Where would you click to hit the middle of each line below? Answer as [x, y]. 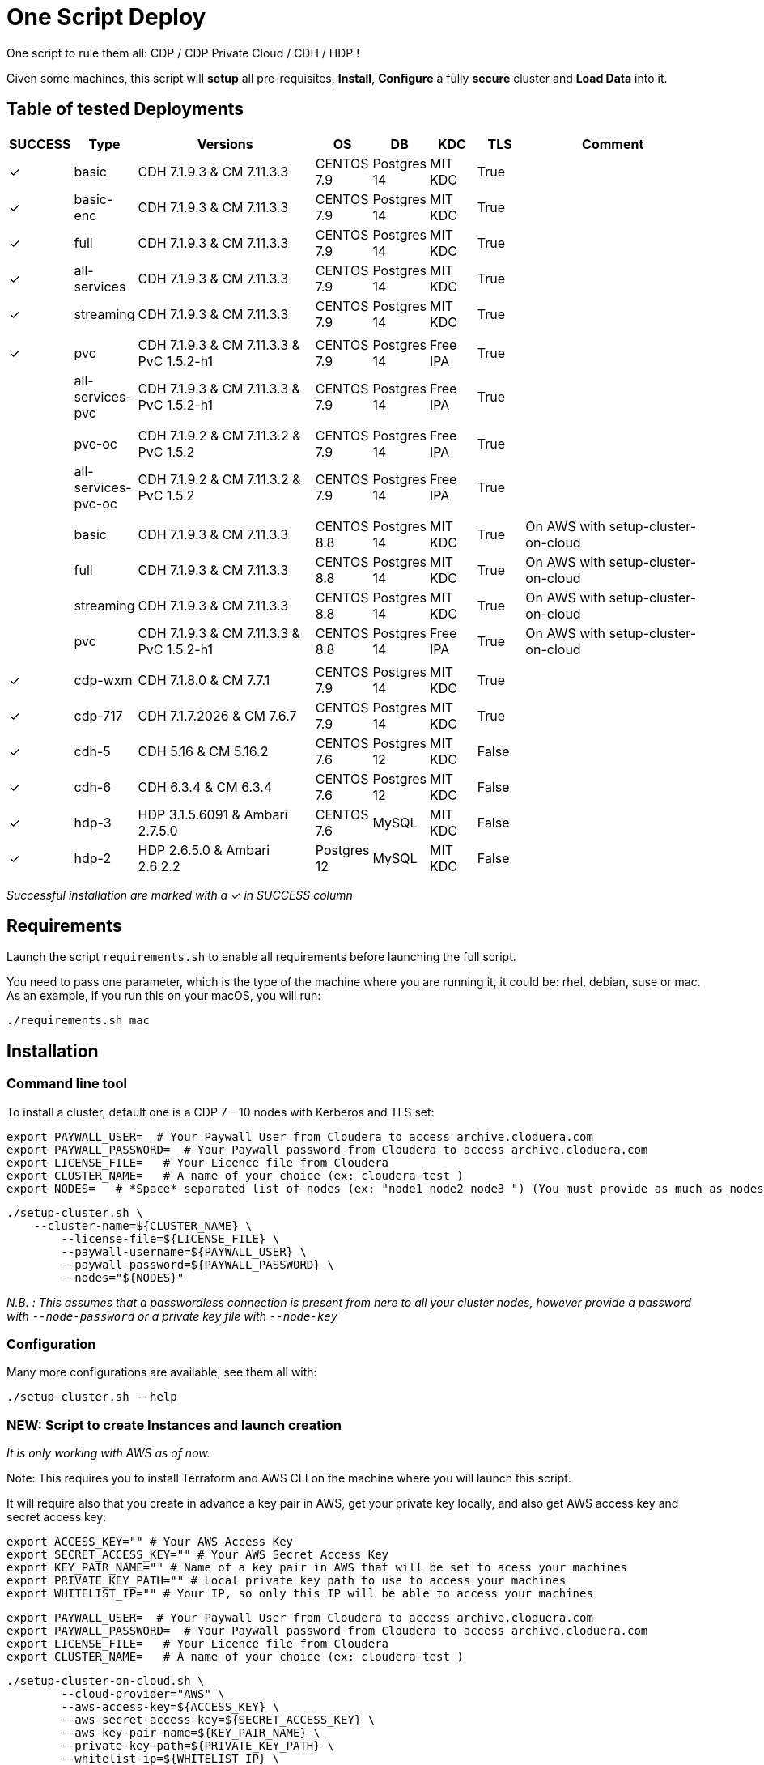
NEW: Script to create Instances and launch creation [174, 1425]
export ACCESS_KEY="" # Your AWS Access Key [150, 1542]
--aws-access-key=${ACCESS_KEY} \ [170, 1707]
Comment [613, 144]
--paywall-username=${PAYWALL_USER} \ [184, 1251]
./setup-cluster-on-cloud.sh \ [106, 1681]
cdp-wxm [103, 680]
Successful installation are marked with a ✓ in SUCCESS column [180, 895]
